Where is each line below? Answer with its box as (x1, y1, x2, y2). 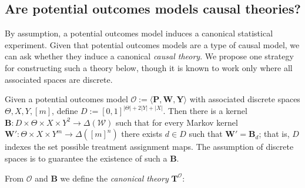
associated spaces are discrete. (5, 73, 113, 85)
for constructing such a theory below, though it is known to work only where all (5, 61, 293, 73)
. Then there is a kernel (163, 105, 247, 117)
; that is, (259, 127, 290, 140)
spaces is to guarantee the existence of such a (5, 152, 167, 164)
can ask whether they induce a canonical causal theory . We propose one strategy (5, 50, 294, 62)
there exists (121, 127, 163, 140)
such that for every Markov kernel (116, 116, 238, 128)
